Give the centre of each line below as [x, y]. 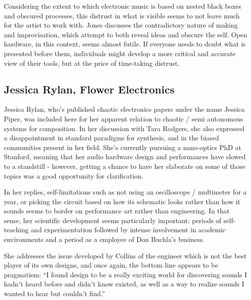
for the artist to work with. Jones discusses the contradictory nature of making [121, 25]
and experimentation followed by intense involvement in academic [128, 230]
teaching [16, 230]
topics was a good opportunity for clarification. [74, 175]
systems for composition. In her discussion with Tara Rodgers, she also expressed [124, 128]
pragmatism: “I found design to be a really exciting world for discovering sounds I [125, 274]
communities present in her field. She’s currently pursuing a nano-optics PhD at [123, 147]
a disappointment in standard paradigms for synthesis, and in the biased [112, 138]
